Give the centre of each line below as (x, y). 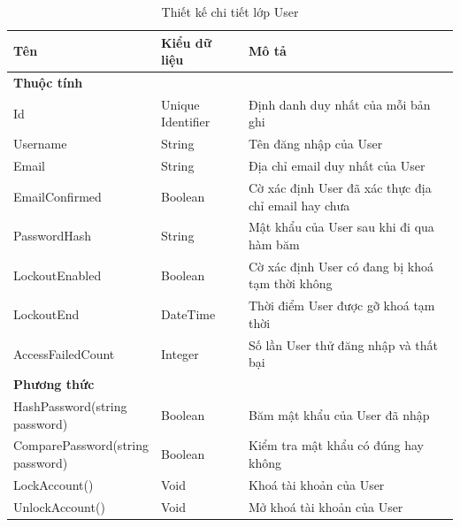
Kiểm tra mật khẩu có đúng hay (337, 445)
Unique (180, 104)
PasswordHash (52, 236)
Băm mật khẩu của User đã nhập (339, 414)
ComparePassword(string (81, 445)
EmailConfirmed (57, 196)
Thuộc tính (48, 83)
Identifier (186, 122)
